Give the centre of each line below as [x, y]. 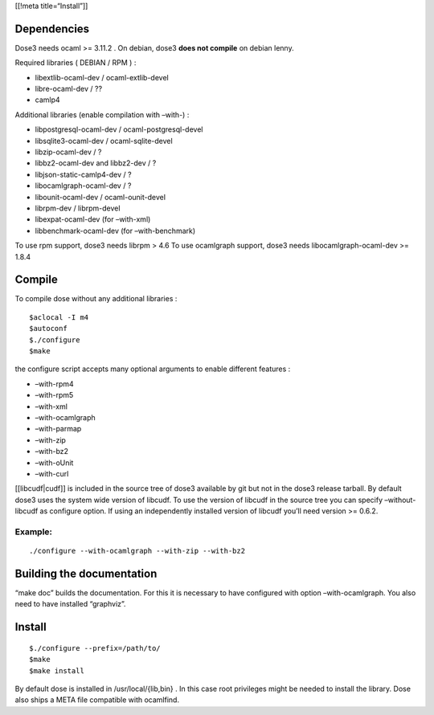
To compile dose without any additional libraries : [96, 299]
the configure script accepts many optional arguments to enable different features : [153, 369]
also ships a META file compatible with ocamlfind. [97, 700]
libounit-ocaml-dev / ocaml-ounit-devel [100, 197]
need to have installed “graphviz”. [70, 604]
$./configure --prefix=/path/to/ [95, 648]
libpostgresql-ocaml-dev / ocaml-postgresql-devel [119, 129]
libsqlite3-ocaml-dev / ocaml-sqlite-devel [104, 141]
